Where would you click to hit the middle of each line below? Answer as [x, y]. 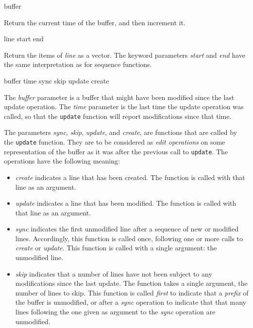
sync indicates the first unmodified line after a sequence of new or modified [127, 229]
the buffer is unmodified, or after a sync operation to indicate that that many [131, 302]
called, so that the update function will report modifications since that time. [118, 116]
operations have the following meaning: [62, 161]
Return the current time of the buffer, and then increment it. [95, 22]
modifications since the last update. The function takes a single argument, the [131, 283]
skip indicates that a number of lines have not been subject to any [114, 273]
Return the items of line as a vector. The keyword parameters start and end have [125, 55]
